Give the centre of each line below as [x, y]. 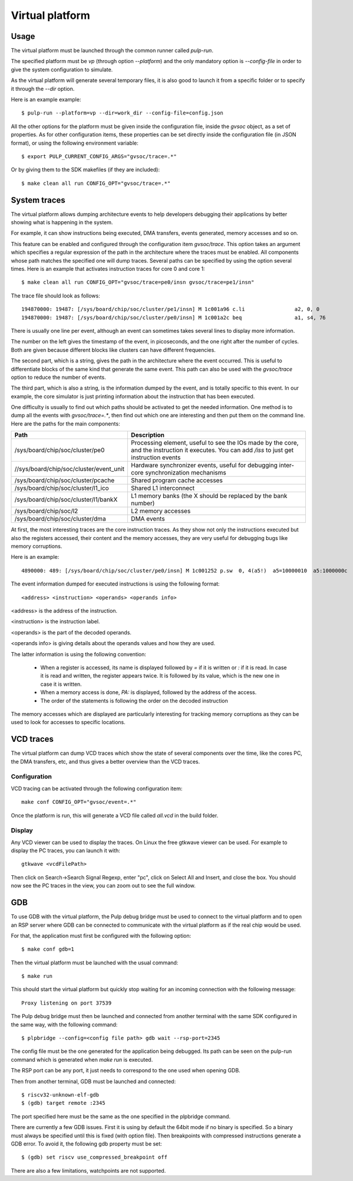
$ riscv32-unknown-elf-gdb [60, 1095]
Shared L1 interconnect [163, 488]
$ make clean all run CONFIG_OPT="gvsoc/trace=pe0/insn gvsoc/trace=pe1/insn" [138, 282]
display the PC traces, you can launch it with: [66, 850]
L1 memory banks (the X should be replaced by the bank [209, 496]
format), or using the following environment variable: [75, 143]
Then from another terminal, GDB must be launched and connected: [93, 1081]
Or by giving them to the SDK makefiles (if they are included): [85, 170]
